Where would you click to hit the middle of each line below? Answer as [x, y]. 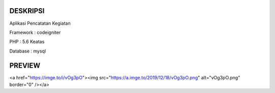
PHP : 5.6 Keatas [27, 42]
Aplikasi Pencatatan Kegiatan [40, 23]
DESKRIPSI [27, 11]
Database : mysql [28, 51]
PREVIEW [25, 65]
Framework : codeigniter [35, 32]
